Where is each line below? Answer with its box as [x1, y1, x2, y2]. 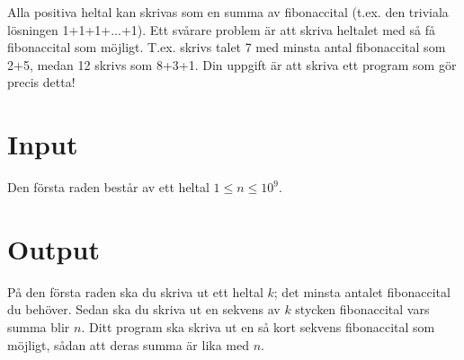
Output [7, 230, 100, 267]
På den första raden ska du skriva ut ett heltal [7, 282, 263, 301]
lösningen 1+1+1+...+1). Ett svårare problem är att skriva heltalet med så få [7, 20, 435, 39]
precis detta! [7, 73, 76, 92]
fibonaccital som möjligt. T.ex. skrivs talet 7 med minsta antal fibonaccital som [7, 38, 446, 57]
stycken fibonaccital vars [295, 300, 430, 319]
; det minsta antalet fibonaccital [273, 282, 451, 301]
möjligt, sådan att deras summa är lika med [7, 335, 250, 354]
